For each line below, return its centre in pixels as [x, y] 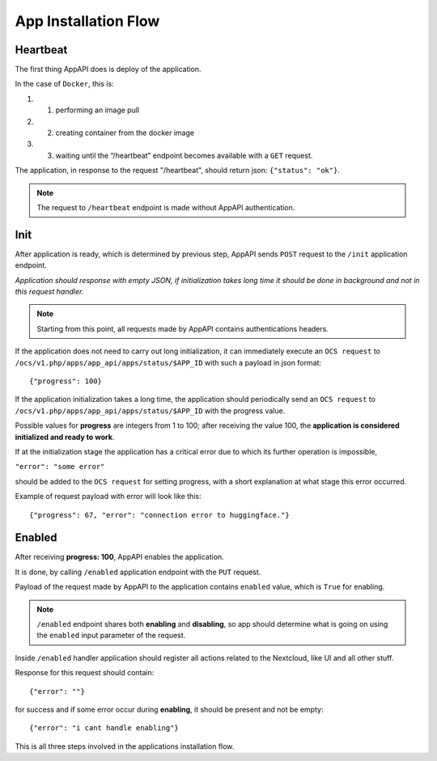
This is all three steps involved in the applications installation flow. [125, 746]
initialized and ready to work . [65, 437]
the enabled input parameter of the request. [111, 636]
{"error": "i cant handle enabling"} [104, 728]
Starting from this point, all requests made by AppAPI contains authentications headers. [183, 328]
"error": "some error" [60, 467]
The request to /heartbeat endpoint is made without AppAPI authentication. [166, 207]
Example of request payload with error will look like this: [108, 497]
